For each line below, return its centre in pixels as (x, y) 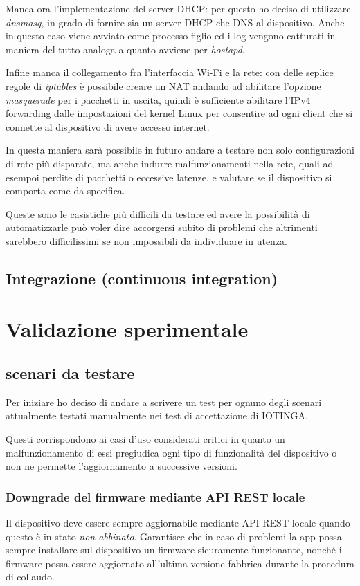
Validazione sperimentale (127, 329)
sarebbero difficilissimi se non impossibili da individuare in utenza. (147, 240)
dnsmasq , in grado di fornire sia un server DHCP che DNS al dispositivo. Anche (175, 22)
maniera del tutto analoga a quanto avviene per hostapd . (125, 49)
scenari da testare (70, 373)
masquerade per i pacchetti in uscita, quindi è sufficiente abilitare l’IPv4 (158, 99)
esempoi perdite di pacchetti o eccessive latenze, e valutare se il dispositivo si (169, 177)
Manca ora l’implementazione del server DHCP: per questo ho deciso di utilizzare (178, 8)
